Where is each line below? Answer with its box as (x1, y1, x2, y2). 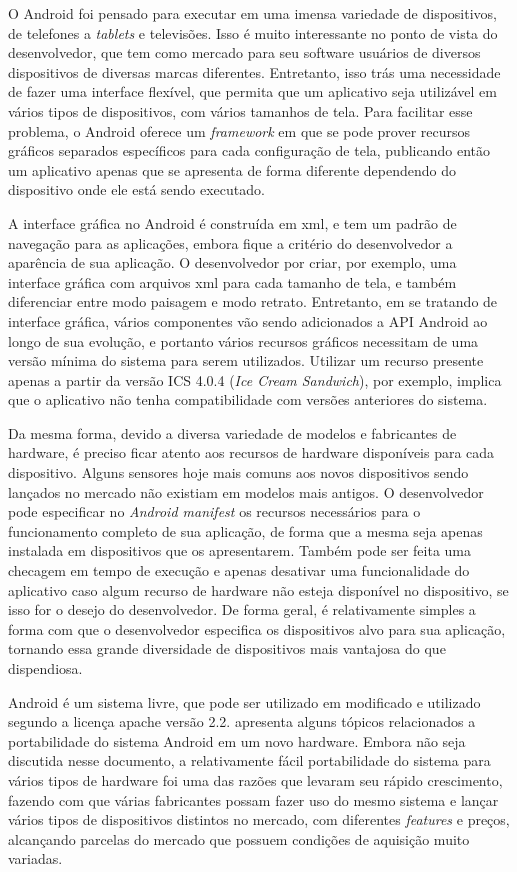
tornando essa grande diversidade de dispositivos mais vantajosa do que (8, 638, 446, 659)
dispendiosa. (8, 658, 83, 678)
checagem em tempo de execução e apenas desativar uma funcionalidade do (8, 560, 470, 581)
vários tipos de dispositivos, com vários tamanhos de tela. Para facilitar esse (8, 100, 473, 121)
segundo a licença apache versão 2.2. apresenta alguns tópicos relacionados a (8, 711, 476, 732)
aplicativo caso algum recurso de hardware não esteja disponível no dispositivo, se (8, 579, 509, 600)
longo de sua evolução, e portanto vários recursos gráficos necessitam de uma (8, 330, 479, 351)
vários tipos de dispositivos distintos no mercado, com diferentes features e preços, (8, 809, 510, 830)
